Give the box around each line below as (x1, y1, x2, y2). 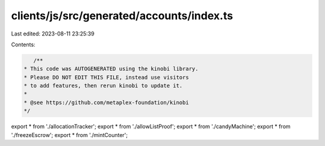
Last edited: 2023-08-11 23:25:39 (11, 30, 94, 37)
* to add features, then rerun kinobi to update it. (23, 82, 183, 90)
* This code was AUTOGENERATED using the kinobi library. (23, 65, 199, 72)
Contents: (11, 41, 36, 48)
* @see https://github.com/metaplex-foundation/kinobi (23, 99, 189, 106)
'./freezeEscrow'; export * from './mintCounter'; (11, 131, 128, 138)
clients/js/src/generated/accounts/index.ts (11, 9, 234, 22)
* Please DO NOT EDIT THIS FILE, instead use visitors (23, 74, 189, 81)
